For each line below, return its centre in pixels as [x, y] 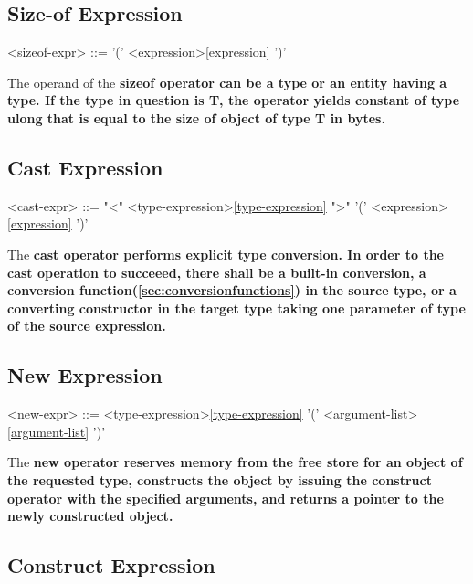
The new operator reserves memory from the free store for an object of [235, 462]
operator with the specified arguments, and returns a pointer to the [226, 498]
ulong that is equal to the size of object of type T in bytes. [196, 117]
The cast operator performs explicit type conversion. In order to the [226, 254]
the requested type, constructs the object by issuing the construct [220, 479]
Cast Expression [85, 167]
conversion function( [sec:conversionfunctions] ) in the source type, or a [232, 290]
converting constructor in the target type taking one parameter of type [236, 308]
